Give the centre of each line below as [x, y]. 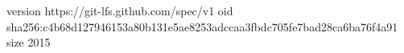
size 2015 [29, 42]
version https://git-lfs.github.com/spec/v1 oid [120, 10]
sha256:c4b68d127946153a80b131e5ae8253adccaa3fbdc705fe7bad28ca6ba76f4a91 [202, 26]
